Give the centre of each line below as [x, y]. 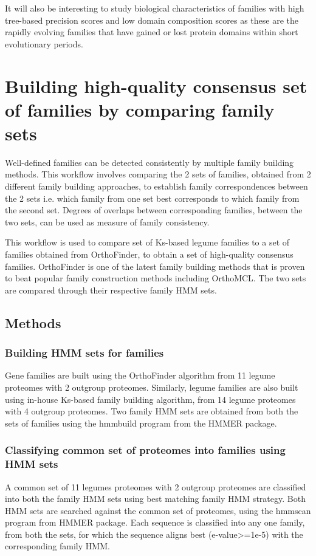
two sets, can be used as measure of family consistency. [107, 221]
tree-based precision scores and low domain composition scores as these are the [152, 20]
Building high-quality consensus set [156, 85]
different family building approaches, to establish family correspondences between [156, 186]
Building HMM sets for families [84, 353]
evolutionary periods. [44, 43]
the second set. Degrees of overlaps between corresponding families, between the [154, 210]
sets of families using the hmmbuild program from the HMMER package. [141, 423]
